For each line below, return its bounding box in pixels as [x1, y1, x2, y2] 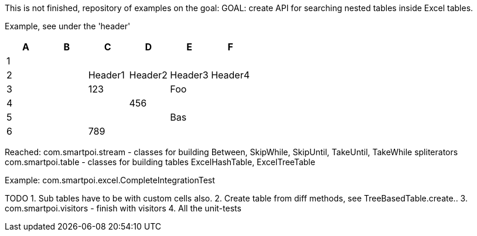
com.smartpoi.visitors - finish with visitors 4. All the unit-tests [5, 203, 241, 213]
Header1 [88, 69, 125, 81]
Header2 [129, 69, 168, 81]
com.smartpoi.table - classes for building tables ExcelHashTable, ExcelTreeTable [5, 157, 315, 167]
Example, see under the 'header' [5, 21, 131, 31]
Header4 [211, 69, 250, 81]
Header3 [170, 69, 209, 81]
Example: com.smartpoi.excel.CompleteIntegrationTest [5, 175, 215, 185]
